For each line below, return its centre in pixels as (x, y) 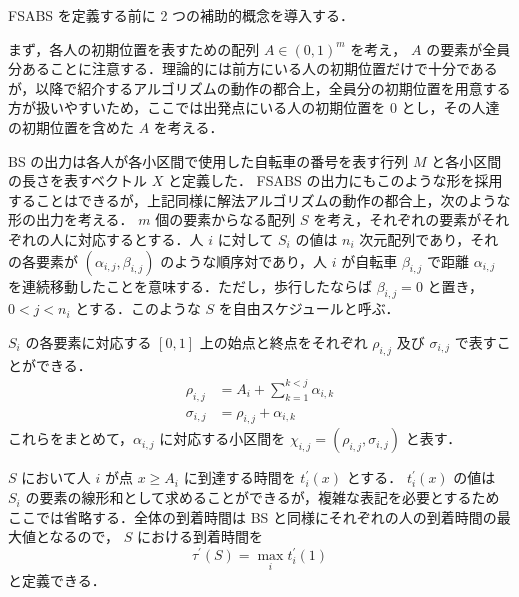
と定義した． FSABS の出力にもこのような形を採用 (335, 180)
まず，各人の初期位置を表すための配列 (134, 48)
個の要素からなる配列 (225, 219)
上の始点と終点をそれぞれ (283, 341)
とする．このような (138, 308)
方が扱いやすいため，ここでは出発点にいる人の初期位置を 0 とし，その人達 (254, 107)
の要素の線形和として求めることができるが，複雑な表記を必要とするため (262, 497)
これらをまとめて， (71, 438)
